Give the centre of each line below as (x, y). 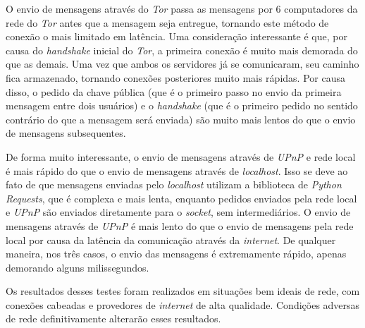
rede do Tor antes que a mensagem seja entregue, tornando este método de (167, 22)
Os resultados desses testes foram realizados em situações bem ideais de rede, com (183, 291)
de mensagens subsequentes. (66, 133)
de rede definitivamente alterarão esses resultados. (113, 318)
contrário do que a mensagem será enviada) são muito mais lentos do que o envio (181, 119)
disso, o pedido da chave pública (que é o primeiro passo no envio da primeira (174, 91)
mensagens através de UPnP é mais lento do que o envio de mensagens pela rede (180, 225)
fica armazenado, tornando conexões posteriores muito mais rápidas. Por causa (175, 77)
